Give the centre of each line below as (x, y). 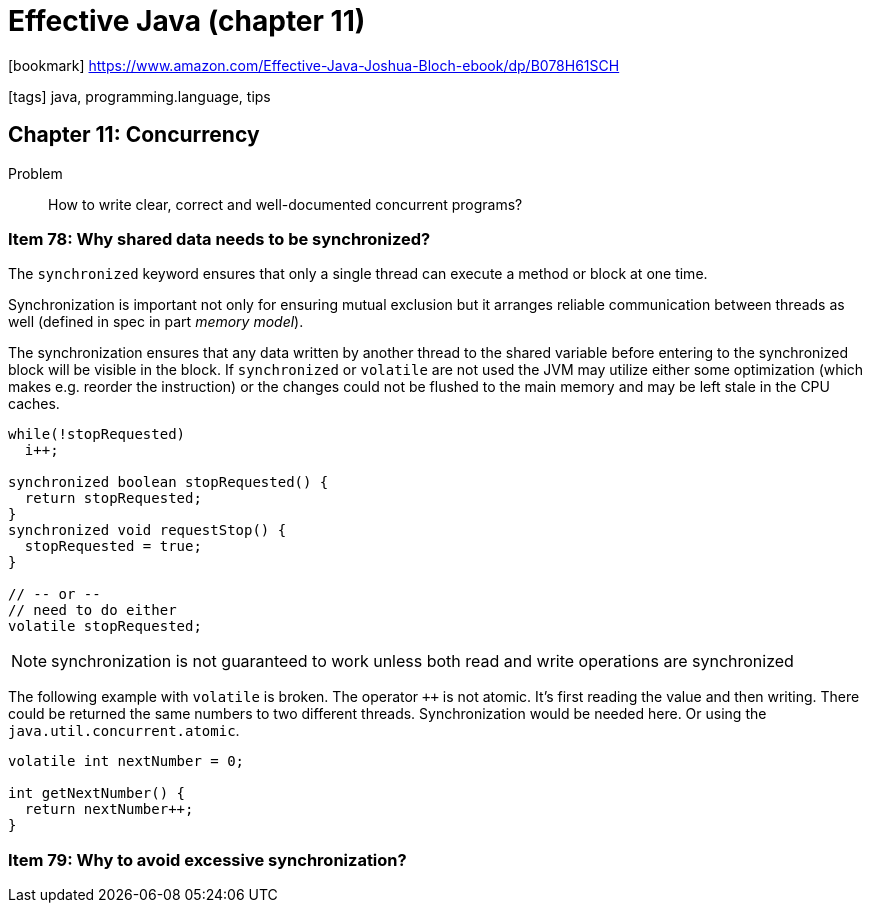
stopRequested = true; (113, 546)
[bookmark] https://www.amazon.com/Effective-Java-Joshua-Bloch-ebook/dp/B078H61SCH (314, 65)
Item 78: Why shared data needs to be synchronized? (219, 238)
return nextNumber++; (109, 809)
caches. (34, 404)
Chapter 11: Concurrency (134, 135)
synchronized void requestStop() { (147, 530)
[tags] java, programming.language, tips (139, 96)
